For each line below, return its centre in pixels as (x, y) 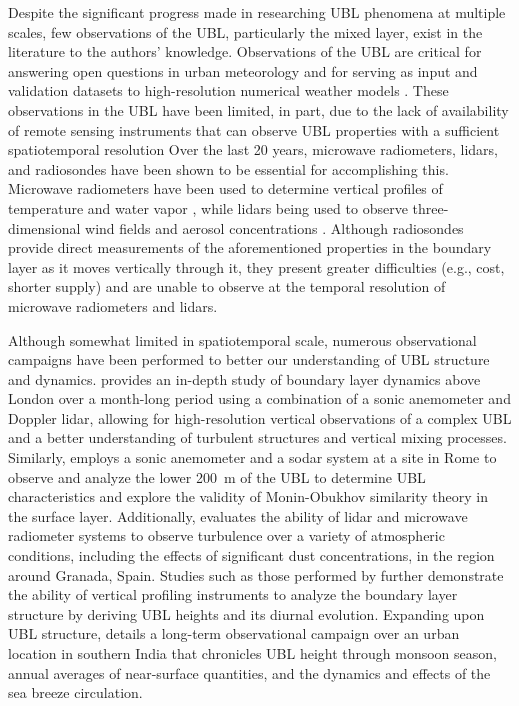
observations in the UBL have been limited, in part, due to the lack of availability (258, 109)
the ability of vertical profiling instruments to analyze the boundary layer (233, 594)
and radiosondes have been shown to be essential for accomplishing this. (228, 168)
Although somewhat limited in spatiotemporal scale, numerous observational (242, 339)
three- (430, 207)
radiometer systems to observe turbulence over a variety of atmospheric (226, 535)
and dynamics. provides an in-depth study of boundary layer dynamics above (244, 378)
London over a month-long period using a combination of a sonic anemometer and (259, 398)
